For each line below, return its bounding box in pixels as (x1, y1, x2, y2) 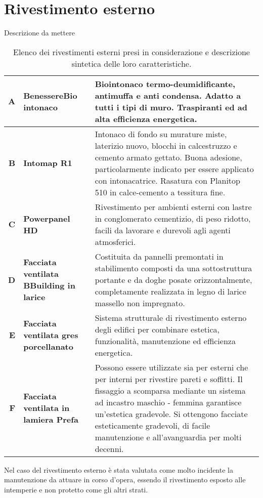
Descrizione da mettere (4, 27, 75, 38)
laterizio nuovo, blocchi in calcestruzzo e (95, 139, 237, 151)
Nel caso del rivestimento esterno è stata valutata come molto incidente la (4, 464, 233, 475)
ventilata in (23, 402, 70, 414)
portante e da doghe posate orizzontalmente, (95, 273, 252, 285)
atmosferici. (95, 235, 136, 247)
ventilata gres (23, 329, 78, 341)
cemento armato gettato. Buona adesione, (95, 151, 242, 163)
